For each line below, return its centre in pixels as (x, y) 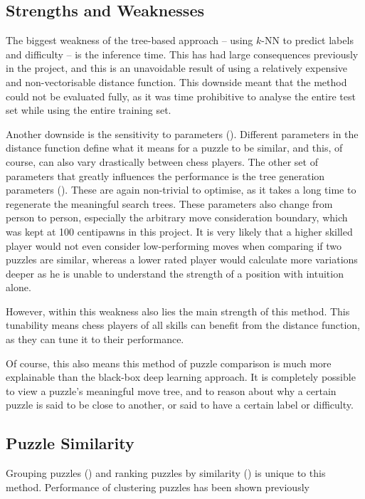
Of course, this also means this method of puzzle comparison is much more (169, 363)
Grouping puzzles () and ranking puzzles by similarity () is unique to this (166, 473)
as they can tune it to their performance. (95, 339)
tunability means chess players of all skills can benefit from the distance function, (183, 325)
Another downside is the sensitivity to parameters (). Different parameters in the (182, 133)
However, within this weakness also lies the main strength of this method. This (178, 311)
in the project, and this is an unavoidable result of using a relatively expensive (177, 68)
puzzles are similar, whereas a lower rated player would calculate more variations (182, 259)
